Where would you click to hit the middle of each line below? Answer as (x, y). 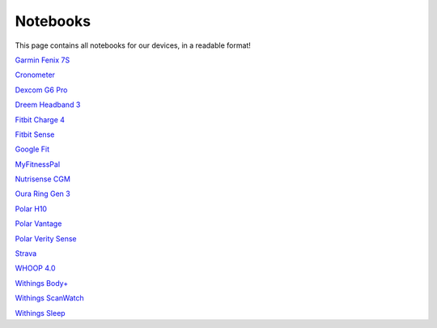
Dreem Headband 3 (48, 104)
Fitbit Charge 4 (40, 119)
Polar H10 (31, 209)
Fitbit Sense (35, 134)
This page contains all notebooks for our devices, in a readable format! (133, 45)
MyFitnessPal (38, 164)
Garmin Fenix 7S (42, 60)
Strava (26, 253)
